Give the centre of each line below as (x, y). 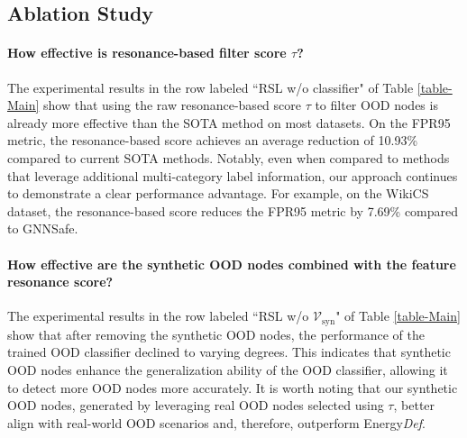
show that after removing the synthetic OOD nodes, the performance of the (216, 334)
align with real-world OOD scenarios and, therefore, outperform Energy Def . (217, 422)
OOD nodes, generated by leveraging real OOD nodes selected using (196, 405)
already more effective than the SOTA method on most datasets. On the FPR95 (229, 122)
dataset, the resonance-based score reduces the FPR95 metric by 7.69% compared (233, 210)
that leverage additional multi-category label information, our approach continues (233, 175)
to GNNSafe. (43, 228)
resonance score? (60, 282)
